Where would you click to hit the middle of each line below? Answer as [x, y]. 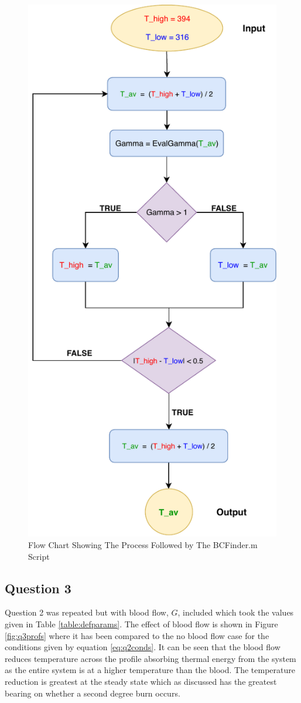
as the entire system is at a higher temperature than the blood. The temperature [150, 670]
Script [39, 556]
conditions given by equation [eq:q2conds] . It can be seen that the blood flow [143, 647]
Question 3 [38, 588]
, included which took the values [236, 612]
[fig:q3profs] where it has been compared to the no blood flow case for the [137, 635]
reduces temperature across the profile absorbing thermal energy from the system [150, 658]
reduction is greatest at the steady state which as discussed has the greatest [141, 681]
